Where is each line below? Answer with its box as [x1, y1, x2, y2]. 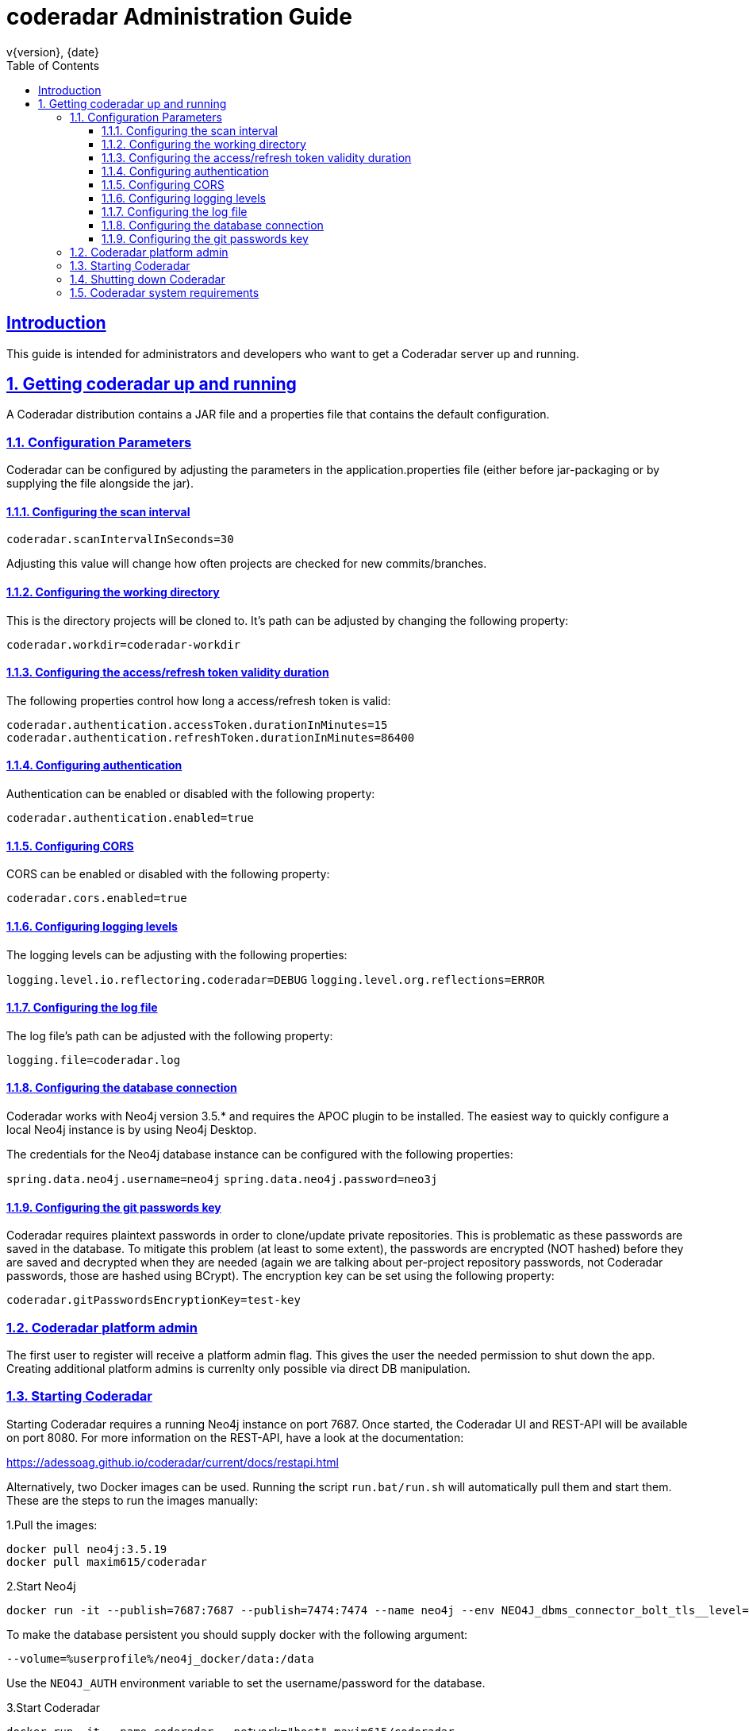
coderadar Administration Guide [6, 3, 352, 30]
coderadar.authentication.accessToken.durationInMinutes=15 [6, 718, 388, 731]
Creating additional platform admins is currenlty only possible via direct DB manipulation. [6, 1361, 471, 1375]
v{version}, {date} [6, 44, 99, 59]
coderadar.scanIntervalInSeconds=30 [6, 533, 234, 546]
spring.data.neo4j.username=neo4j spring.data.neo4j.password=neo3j [6, 1172, 438, 1185]
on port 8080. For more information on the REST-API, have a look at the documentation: [6, 1430, 464, 1444]
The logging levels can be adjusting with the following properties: [6, 947, 348, 962]
